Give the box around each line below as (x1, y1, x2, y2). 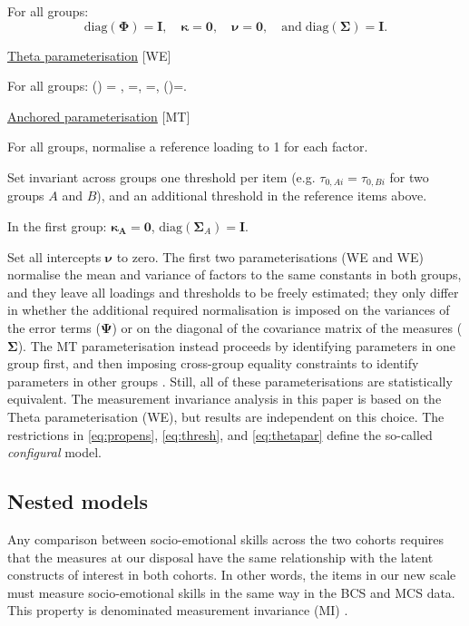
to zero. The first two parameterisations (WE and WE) (116, 247, 424, 266)
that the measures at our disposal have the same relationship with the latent (7, 547, 434, 566)
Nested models (7, 487, 149, 515)
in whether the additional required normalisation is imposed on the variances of (7, 300, 450, 319)
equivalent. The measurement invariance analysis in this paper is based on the (7, 389, 442, 408)
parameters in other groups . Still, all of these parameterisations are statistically (7, 371, 453, 390)
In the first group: (7, 217, 107, 236)
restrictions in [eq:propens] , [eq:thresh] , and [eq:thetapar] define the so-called (7, 425, 433, 444)
